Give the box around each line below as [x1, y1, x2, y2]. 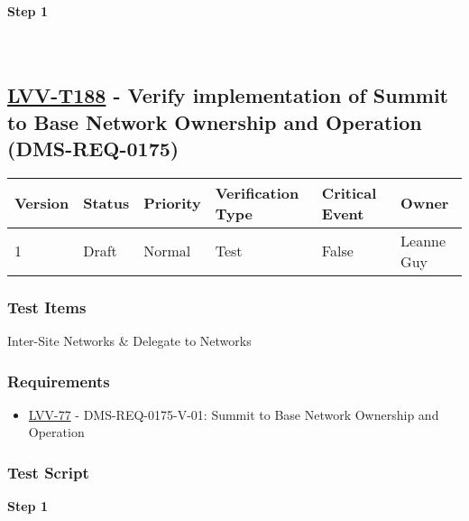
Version [14, 192, 69, 214]
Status [83, 192, 130, 214]
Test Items [7, 295, 87, 318]
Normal [143, 240, 191, 262]
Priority [143, 192, 201, 214]
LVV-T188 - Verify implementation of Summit [7, 81, 448, 109]
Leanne [400, 229, 446, 251]
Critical [321, 181, 377, 203]
